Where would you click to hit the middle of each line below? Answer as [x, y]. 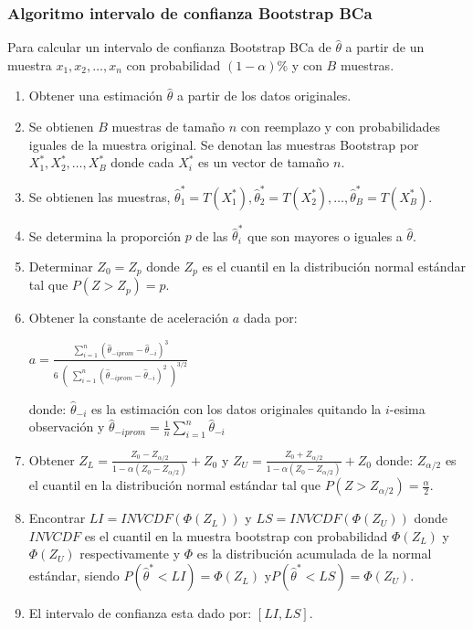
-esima [407, 408]
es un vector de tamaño [264, 162]
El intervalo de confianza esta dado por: [140, 613]
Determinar [61, 266]
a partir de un [385, 47]
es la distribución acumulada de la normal [314, 554]
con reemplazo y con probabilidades [341, 126]
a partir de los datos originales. [264, 96]
